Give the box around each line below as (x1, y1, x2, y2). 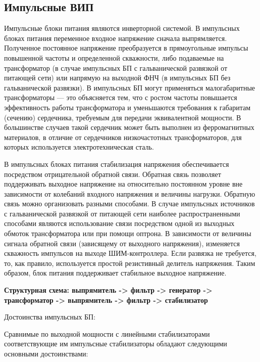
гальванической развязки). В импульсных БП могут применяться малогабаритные (4, 82, 255, 93)
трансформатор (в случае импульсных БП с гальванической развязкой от (4, 62, 228, 73)
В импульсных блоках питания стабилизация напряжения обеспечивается (4, 158, 229, 169)
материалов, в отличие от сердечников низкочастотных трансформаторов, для (4, 131, 242, 142)
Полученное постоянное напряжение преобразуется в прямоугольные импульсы (4, 42, 248, 53)
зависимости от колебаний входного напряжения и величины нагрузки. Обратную (4, 188, 255, 199)
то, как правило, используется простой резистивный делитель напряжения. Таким (4, 257, 255, 268)
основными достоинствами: (4, 348, 88, 359)
